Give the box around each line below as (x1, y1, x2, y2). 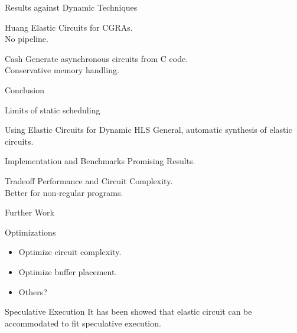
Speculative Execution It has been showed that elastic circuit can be (5, 305, 252, 318)
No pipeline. (5, 32, 48, 45)
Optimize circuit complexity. (18, 246, 122, 258)
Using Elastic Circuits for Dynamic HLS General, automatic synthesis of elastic (5, 123, 292, 136)
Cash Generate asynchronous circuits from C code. (5, 52, 188, 64)
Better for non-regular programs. (5, 186, 123, 198)
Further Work (5, 206, 54, 218)
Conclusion (5, 83, 44, 96)
